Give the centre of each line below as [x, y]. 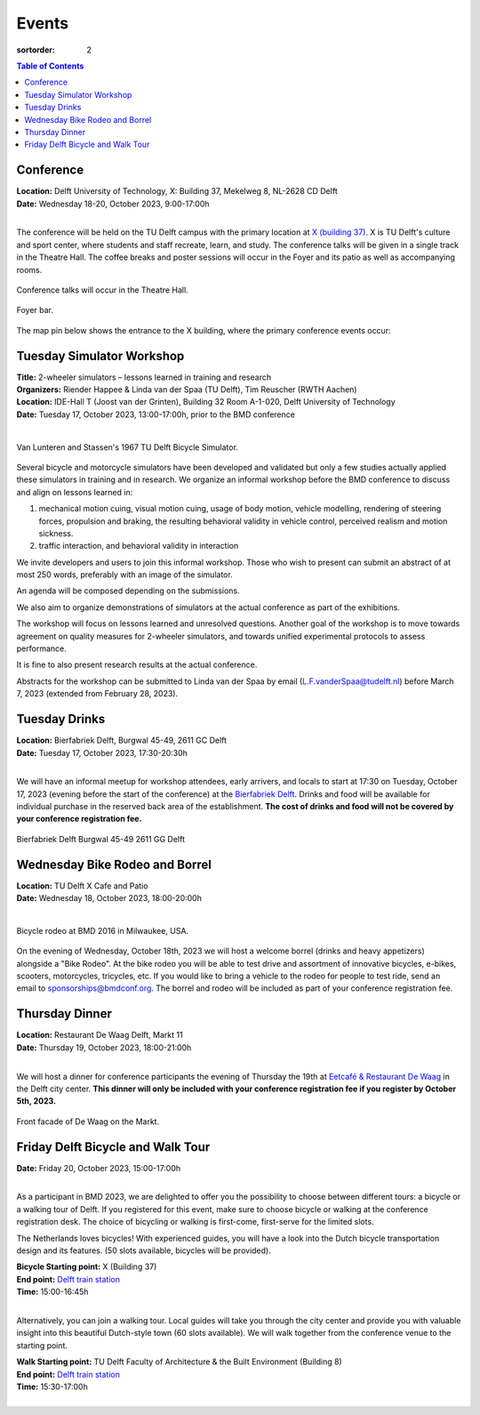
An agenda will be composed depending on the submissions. [128, 591]
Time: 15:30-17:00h [52, 1387]
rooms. [29, 269]
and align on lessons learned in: [75, 492]
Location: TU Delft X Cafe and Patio [82, 886]
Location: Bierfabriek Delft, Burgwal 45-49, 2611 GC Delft [121, 740]
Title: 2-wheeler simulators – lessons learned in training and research [144, 377]
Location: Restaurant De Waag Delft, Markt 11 [100, 1035]
